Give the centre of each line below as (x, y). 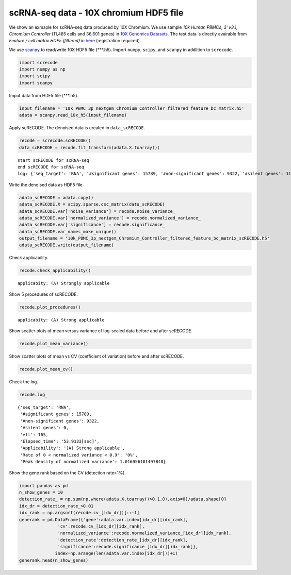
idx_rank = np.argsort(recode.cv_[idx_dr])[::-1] (79, 513)
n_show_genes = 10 (41, 492)
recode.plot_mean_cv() (46, 369)
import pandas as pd (43, 485)
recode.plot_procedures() (50, 307)
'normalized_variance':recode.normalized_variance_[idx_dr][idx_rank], (145, 533)
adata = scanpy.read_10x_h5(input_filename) (73, 115)
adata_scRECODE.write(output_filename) (66, 245)
